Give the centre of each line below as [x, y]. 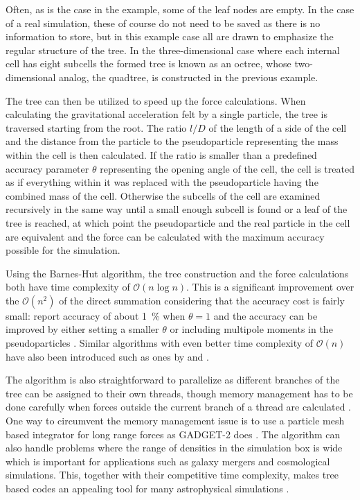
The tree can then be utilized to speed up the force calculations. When [156, 100]
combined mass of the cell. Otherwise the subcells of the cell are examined [163, 195]
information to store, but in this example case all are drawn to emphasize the [170, 36]
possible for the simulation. [63, 250]
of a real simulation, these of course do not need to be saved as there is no [163, 23]
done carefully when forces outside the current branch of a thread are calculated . [179, 407]
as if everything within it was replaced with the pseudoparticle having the [162, 182]
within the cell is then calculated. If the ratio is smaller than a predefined [161, 154]
